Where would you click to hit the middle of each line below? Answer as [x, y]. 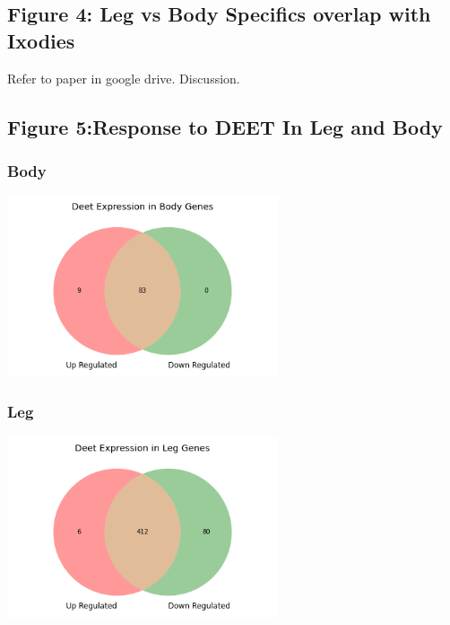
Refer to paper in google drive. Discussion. [124, 78]
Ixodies [41, 40]
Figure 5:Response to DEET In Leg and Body [225, 126]
